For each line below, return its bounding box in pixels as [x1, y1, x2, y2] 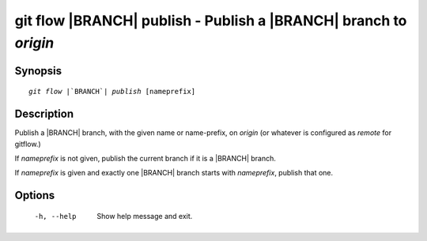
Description [14, 107, 74, 121]
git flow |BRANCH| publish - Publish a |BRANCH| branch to [14, 12, 407, 29]
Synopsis [14, 64, 62, 77]
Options [14, 189, 55, 202]
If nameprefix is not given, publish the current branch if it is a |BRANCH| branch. [14, 154, 277, 164]
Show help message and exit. [96, 211, 193, 220]
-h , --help [34, 212, 77, 220]
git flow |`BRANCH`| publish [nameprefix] [28, 87, 196, 96]
